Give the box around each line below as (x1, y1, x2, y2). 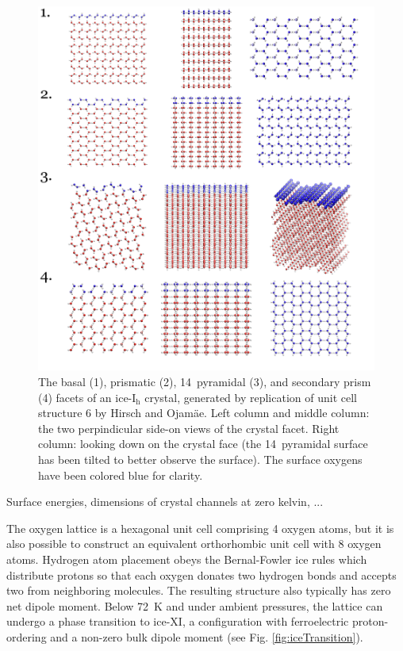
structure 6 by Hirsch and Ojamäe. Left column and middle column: (38, 404, 370, 421)
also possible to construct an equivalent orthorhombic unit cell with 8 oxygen (6, 535, 382, 552)
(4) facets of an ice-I (38, 389, 136, 405)
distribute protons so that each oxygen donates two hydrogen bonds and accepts (6, 566, 397, 583)
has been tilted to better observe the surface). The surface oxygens (38, 451, 363, 467)
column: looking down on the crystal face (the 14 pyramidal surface (38, 435, 368, 452)
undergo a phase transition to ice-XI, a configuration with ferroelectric (6, 613, 349, 630)
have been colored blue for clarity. (38, 466, 203, 483)
